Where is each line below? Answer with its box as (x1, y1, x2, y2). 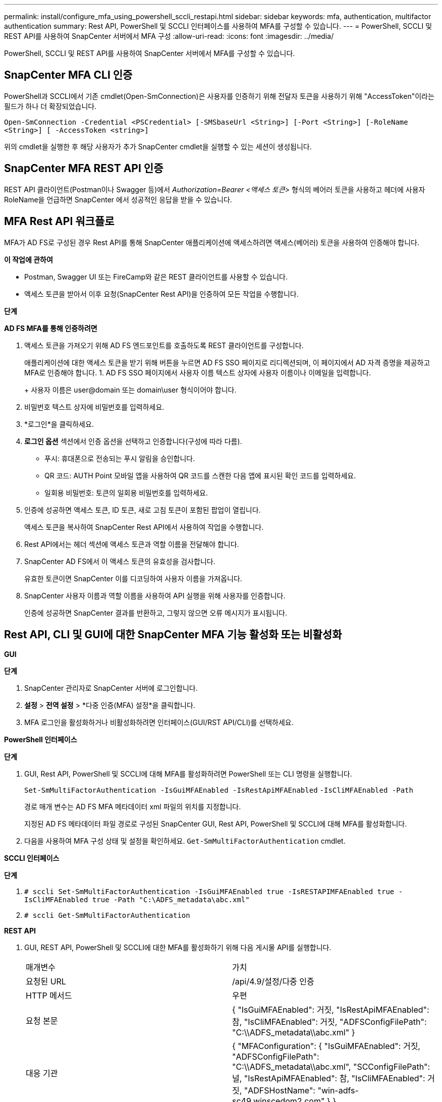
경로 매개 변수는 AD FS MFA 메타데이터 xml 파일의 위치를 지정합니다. (24, 802, 241, 811)
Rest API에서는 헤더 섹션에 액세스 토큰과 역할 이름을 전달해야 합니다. (24, 539, 239, 548)
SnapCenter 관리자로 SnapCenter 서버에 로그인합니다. (24, 684, 198, 693)
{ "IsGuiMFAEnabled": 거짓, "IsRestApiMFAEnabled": (232, 1005, 429, 1015)
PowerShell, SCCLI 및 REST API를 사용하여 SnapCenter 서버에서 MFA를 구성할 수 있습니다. (4, 49, 295, 58)
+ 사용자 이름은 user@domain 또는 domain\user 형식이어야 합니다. (24, 385, 237, 394)
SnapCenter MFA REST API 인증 (4, 162, 163, 175)
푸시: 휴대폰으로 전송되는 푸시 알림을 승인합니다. (44, 454, 195, 463)
